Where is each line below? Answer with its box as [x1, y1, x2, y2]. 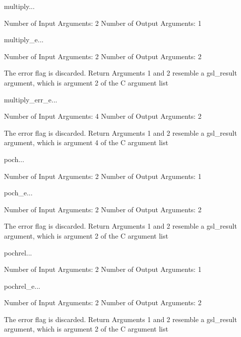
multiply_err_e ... [4, 94, 58, 104]
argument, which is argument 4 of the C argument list [4, 137, 169, 148]
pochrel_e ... [4, 280, 41, 291]
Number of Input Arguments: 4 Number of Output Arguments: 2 [4, 111, 202, 121]
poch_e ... [4, 187, 33, 198]
